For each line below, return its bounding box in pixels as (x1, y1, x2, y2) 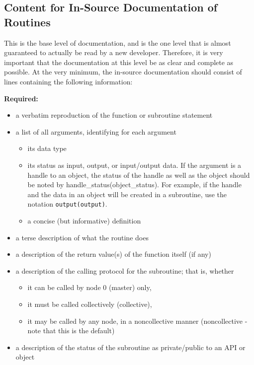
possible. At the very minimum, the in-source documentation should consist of (4, 67, 242, 77)
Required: (4, 93, 38, 103)
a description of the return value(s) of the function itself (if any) (15, 249, 211, 259)
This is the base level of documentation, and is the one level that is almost (4, 37, 231, 48)
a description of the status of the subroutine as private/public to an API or (15, 342, 246, 352)
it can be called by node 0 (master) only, (27, 282, 152, 292)
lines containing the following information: (4, 76, 133, 86)
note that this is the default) (27, 325, 115, 336)
